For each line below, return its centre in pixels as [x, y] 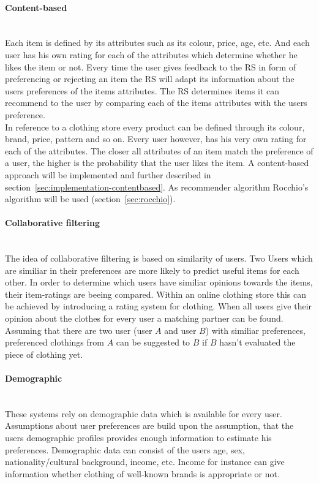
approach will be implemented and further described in [108, 174]
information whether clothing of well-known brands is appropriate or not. [142, 473]
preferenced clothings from [54, 342]
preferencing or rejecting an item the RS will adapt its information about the [150, 79]
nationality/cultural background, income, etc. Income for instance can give [145, 462]
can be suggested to [153, 342]
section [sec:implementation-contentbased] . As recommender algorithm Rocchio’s [157, 187]
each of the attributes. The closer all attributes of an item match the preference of [159, 150]
